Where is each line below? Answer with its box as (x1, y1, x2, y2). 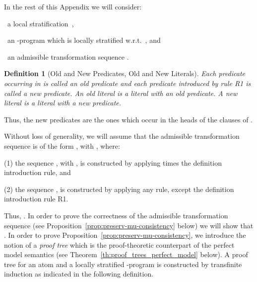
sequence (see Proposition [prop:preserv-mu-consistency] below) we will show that (4, 220, 254, 230)
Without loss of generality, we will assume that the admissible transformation (4, 131, 240, 141)
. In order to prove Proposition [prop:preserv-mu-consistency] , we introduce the (4, 230, 246, 240)
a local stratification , (7, 18, 74, 28)
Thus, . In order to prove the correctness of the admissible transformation (4, 210, 228, 220)
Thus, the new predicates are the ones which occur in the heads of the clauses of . (4, 114, 253, 124)
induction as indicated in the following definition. (4, 269, 154, 279)
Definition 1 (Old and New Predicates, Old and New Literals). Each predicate (4, 68, 246, 79)
